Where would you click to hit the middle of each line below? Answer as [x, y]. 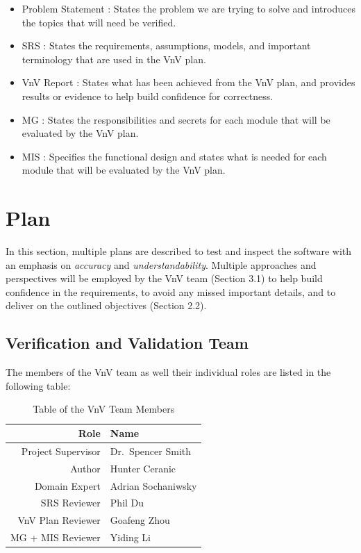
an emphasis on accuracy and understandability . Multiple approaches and [161, 264]
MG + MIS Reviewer [56, 537]
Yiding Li [130, 537]
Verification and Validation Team [127, 343]
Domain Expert [67, 485]
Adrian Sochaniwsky [153, 485]
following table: [38, 385]
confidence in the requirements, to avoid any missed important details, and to [171, 291]
